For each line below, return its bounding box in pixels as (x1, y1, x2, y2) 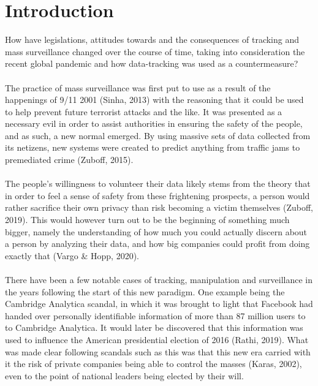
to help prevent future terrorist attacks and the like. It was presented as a (5, 105, 282, 118)
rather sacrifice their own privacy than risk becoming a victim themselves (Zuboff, (5, 201, 313, 214)
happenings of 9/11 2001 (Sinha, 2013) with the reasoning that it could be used (5, 93, 304, 106)
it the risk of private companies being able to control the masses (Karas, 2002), (5, 357, 302, 370)
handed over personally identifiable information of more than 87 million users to (5, 309, 306, 322)
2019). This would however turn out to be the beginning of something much (5, 213, 290, 226)
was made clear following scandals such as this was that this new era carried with (5, 345, 311, 358)
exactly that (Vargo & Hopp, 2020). (5, 249, 140, 262)
